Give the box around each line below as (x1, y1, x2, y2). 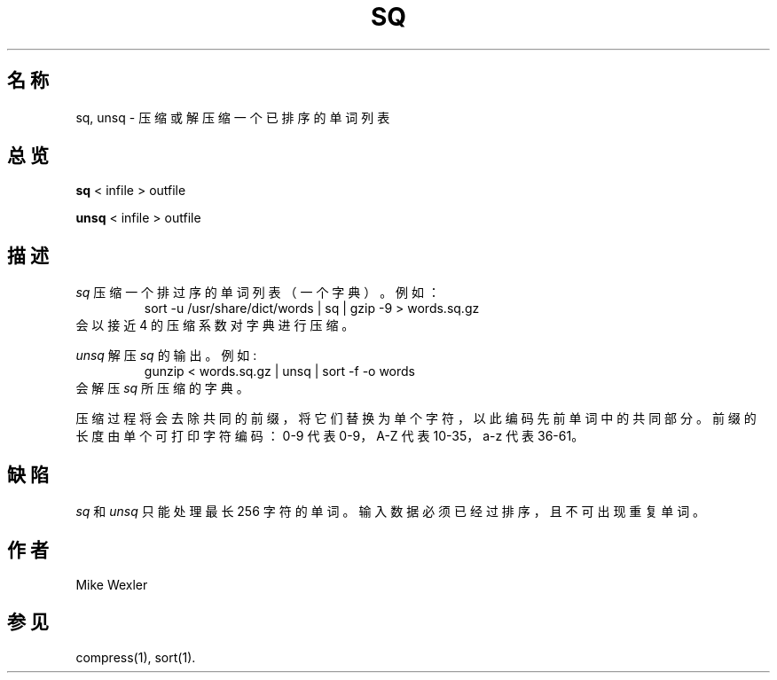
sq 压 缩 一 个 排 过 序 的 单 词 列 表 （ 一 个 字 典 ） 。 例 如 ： (75, 285, 440, 301)
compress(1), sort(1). (75, 649, 196, 665)
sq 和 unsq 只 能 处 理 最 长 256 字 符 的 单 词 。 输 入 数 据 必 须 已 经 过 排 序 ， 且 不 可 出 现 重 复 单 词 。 (75, 504, 706, 520)
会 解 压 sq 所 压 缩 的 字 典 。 (75, 380, 249, 396)
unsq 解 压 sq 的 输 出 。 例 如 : (75, 348, 257, 363)
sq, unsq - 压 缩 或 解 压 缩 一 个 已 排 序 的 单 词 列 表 (75, 109, 390, 125)
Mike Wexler (75, 576, 148, 592)
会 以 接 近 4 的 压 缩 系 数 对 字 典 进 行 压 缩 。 (75, 317, 355, 333)
